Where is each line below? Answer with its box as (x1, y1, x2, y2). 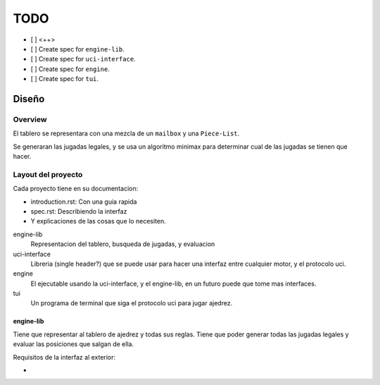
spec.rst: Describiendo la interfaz (30, 207, 127, 215)
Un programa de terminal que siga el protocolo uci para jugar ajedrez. (30, 299, 233, 307)
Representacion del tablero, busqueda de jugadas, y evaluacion (30, 240, 215, 248)
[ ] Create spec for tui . (30, 75, 99, 83)
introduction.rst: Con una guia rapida (30, 197, 137, 206)
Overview (13, 114, 47, 124)
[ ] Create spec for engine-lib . (30, 44, 125, 53)
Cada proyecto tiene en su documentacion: (13, 184, 139, 193)
